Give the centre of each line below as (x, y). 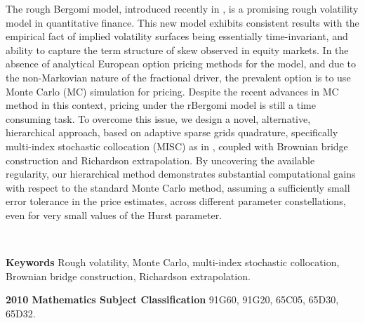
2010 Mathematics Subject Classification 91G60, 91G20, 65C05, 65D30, (172, 299)
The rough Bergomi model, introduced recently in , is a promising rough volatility (182, 8)
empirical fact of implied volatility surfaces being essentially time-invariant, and (177, 36)
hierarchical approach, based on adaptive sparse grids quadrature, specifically (172, 132)
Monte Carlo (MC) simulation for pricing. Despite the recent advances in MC (172, 91)
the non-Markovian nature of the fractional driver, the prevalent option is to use (178, 77)
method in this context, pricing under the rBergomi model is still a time (161, 105)
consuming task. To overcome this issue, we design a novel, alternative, (158, 118)
